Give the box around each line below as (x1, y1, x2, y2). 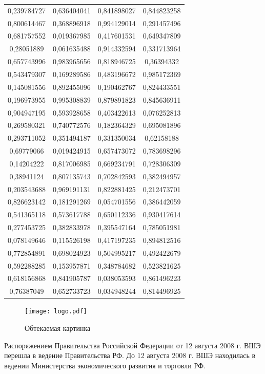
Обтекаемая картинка (25, 323, 91, 333)
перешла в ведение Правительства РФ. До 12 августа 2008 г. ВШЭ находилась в (4, 350, 256, 361)
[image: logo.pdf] (25, 308, 87, 315)
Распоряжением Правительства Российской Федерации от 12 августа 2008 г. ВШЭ (4, 340, 261, 350)
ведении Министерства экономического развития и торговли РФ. (4, 360, 206, 370)
